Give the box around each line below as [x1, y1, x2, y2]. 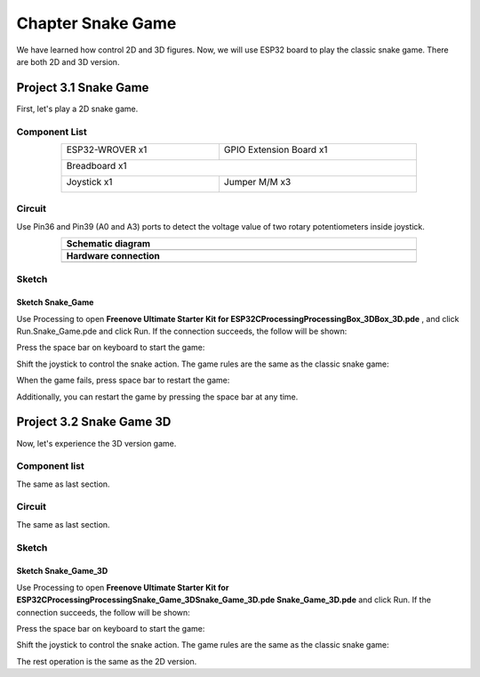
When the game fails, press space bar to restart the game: [16, 375, 230, 386]
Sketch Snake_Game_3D [16, 566, 108, 576]
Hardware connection [66, 250, 160, 262]
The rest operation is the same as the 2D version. [16, 656, 197, 666]
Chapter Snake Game [16, 13, 177, 33]
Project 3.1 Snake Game [16, 80, 149, 95]
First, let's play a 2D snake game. [16, 103, 139, 114]
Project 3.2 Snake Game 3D [16, 415, 172, 430]
